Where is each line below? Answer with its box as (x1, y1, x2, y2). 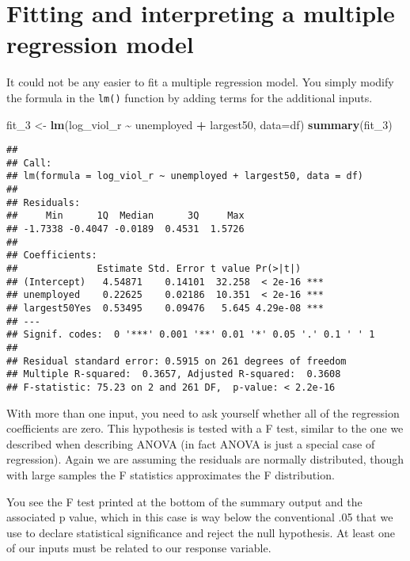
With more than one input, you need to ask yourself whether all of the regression (6, 404, 400, 421)
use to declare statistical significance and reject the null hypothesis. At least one (6, 524, 395, 540)
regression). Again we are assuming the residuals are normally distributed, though (6, 451, 404, 467)
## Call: (6, 157, 52, 169)
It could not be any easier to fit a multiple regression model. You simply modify (6, 74, 394, 90)
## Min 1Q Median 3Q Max (6, 210, 245, 222)
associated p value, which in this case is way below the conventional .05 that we (6, 509, 393, 525)
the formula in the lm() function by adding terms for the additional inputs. (6, 89, 373, 105)
